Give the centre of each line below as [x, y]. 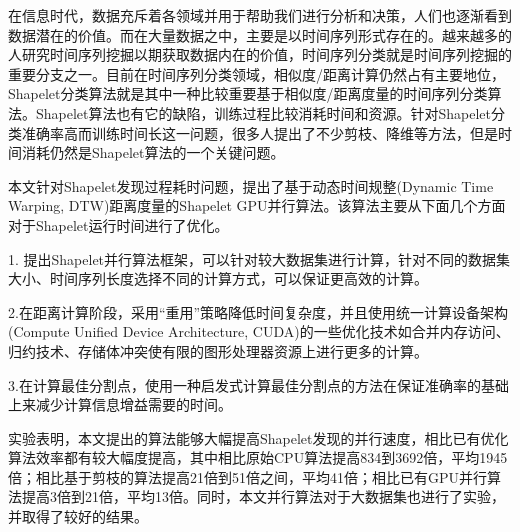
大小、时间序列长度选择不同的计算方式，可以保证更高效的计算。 [218, 278]
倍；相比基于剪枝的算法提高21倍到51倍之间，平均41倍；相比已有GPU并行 [248, 476]
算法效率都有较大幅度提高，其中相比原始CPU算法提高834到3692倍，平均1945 [258, 457]
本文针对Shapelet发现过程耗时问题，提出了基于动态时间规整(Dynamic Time [251, 185]
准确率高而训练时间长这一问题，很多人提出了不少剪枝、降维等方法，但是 [259, 132]
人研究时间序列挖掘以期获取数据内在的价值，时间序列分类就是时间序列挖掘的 [260, 54]
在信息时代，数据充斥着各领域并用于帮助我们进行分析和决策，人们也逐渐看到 [260, 15]
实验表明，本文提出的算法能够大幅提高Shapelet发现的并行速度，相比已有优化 [258, 437]
